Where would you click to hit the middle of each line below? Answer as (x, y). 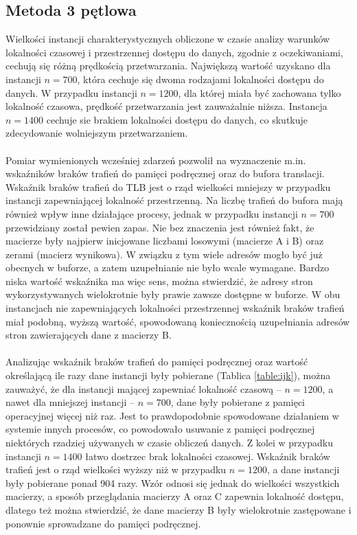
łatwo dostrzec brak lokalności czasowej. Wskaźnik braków (208, 456)
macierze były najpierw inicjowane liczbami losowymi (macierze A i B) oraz (165, 241)
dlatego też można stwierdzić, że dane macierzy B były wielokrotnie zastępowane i (178, 509)
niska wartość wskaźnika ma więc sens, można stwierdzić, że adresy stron (159, 281)
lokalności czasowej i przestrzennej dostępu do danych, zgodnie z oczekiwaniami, (174, 52)
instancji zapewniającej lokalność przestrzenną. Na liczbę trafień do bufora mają (174, 200)
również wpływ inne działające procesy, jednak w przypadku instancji (152, 213)
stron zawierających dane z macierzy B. (89, 335)
